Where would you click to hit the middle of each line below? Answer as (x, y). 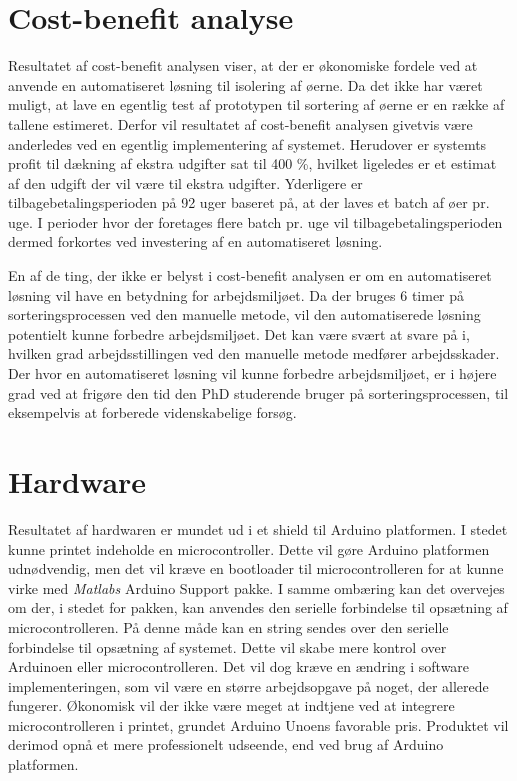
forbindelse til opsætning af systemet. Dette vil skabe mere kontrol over (227, 646)
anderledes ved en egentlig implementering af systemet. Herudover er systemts (247, 143)
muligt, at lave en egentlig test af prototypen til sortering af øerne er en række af (256, 104)
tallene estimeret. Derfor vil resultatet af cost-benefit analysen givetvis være (240, 123)
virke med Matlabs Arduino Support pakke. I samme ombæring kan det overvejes (256, 587)
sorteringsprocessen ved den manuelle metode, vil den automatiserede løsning (244, 314)
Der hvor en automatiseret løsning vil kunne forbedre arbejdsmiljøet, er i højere (252, 373)
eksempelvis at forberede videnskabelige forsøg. (152, 412)
